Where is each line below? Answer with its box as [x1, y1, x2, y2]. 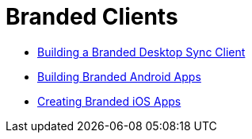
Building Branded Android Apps [37, 69, 201, 83]
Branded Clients [6, 3, 178, 30]
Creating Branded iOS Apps [37, 94, 181, 108]
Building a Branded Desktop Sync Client [37, 44, 246, 59]
